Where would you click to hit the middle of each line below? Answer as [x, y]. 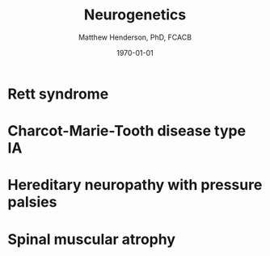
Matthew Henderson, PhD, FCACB [135, 37]
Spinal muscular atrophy [91, 239]
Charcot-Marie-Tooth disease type [127, 131]
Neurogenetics [135, 15]
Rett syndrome [58, 94]
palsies [32, 202]
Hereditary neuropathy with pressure [135, 185]
